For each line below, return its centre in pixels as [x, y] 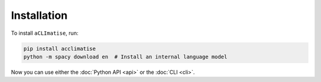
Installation [39, 15]
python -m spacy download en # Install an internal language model [125, 57]
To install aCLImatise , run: [45, 33]
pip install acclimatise [60, 48]
